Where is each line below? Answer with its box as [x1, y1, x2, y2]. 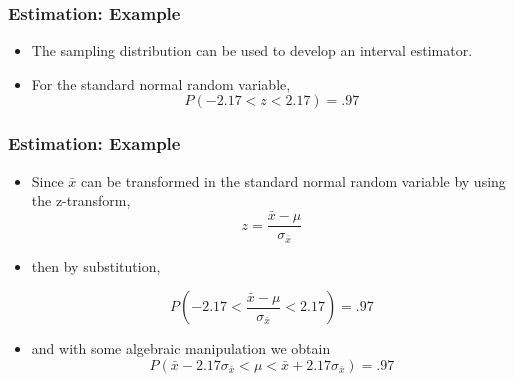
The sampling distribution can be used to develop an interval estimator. [31, 40, 473, 61]
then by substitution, [31, 255, 161, 276]
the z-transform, [31, 190, 131, 211]
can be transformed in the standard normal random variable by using [81, 170, 506, 191]
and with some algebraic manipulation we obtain [31, 338, 331, 359]
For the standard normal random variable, [31, 73, 291, 94]
